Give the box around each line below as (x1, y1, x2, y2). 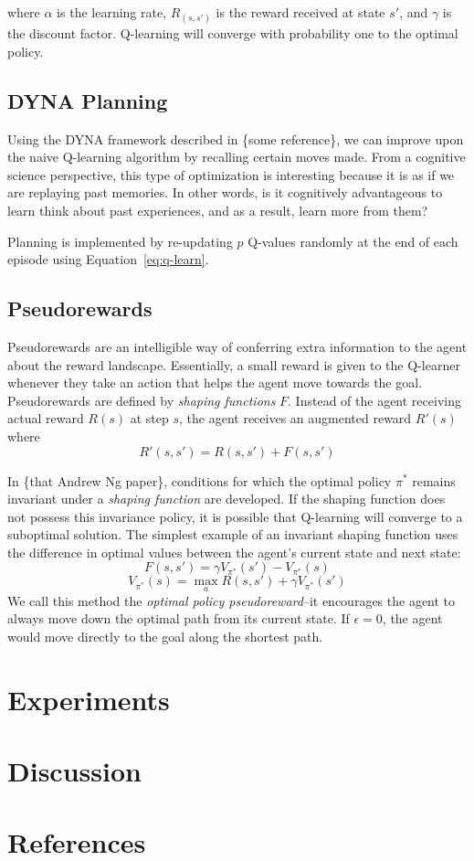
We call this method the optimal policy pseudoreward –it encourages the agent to (7, 590, 456, 610)
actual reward (7, 409, 84, 428)
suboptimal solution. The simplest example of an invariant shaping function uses (7, 525, 458, 544)
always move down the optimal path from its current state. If (7, 609, 350, 628)
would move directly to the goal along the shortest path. (7, 626, 323, 645)
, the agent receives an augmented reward (179, 409, 412, 428)
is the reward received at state (216, 3, 385, 21)
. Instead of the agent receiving (288, 390, 461, 409)
